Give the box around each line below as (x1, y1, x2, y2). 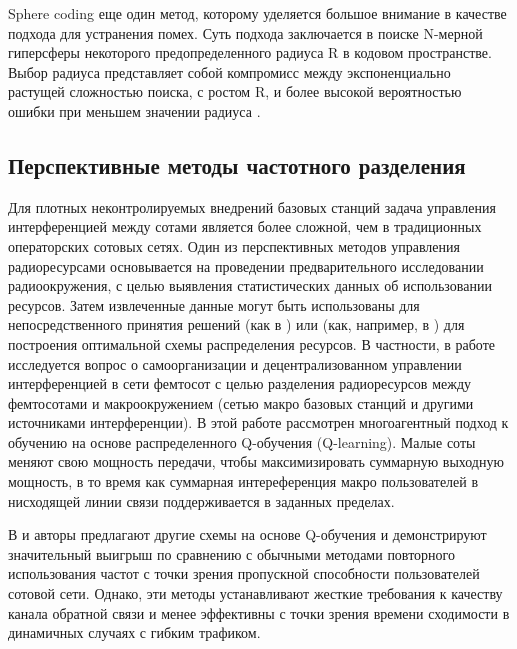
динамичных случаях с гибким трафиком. (8, 622, 261, 643)
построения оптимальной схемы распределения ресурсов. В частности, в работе (8, 333, 495, 354)
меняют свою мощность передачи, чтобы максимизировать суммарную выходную (8, 451, 504, 472)
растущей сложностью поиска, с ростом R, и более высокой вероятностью (8, 81, 462, 102)
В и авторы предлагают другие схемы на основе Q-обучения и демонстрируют (8, 524, 487, 545)
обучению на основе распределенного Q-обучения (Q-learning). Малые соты (8, 431, 476, 452)
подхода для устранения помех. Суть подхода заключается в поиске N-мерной (8, 22, 483, 43)
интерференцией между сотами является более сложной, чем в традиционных (8, 216, 482, 237)
